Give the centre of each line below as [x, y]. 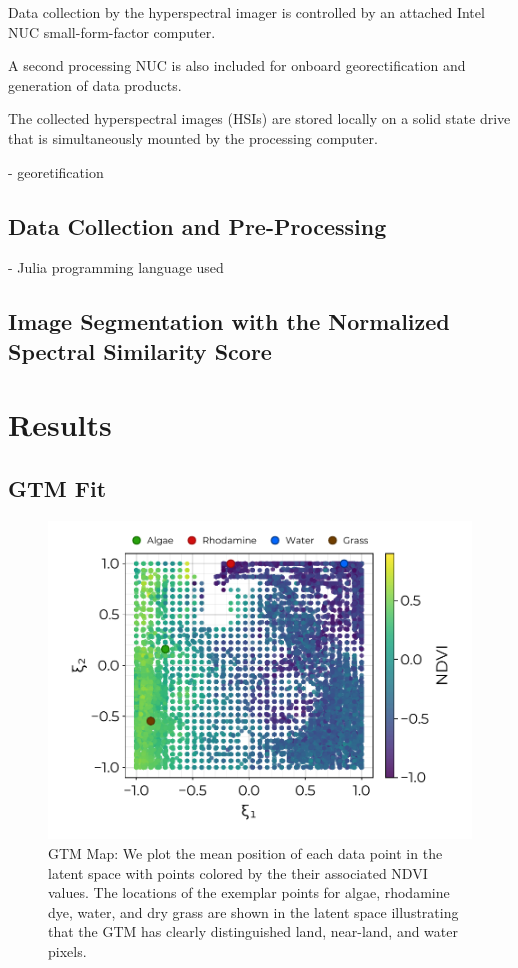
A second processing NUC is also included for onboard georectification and [237, 65]
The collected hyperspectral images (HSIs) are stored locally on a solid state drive [259, 118]
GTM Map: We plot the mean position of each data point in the [245, 852]
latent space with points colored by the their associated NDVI [238, 872]
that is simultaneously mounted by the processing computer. [193, 137]
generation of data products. [95, 84]
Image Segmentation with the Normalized [229, 321]
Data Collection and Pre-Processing [197, 225]
